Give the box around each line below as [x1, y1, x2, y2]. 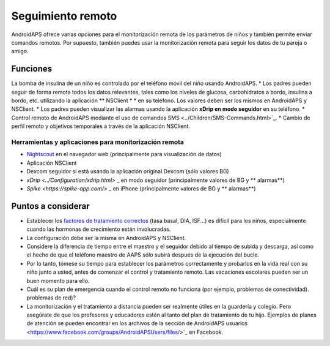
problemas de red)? [26, 294, 76, 301]
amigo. [11, 48, 29, 55]
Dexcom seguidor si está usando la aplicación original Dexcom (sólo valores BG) [26, 168, 229, 175]
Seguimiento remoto [11, 9, 117, 23]
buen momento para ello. [26, 277, 90, 284]
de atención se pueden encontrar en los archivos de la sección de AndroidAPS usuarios [26, 320, 248, 327]
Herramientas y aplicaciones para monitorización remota [11, 138, 185, 146]
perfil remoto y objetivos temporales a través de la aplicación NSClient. [11, 122, 191, 130]
